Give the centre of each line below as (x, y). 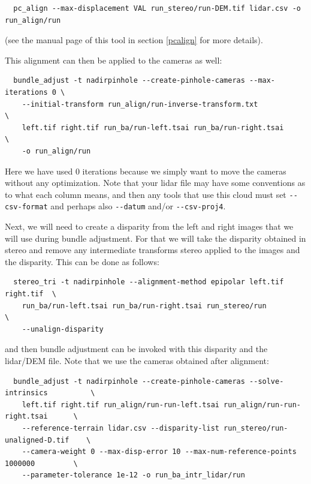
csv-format (26, 207)
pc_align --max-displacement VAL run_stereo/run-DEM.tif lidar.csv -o (157, 8)
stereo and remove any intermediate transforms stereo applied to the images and (153, 250)
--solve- (267, 381)
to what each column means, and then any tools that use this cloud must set (146, 194)
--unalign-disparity (63, 329)
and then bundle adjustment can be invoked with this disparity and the (136, 349)
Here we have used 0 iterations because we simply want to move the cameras (146, 171)
